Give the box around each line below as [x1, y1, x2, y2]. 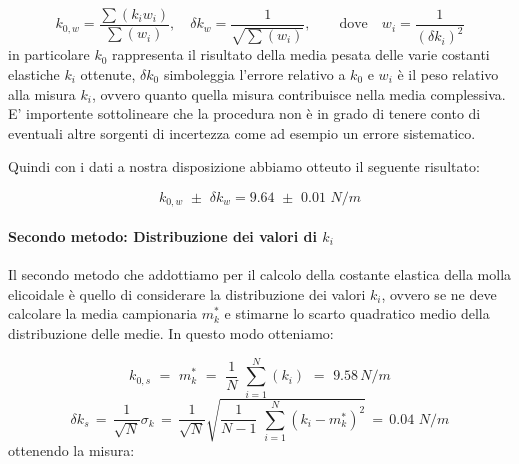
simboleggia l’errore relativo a [163, 64, 346, 84]
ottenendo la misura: [8, 440, 135, 461]
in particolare [8, 44, 90, 65]
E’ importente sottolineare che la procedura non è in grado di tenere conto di [8, 103, 481, 124]
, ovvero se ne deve [381, 283, 497, 304]
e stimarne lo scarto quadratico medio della [224, 303, 490, 324]
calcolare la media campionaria [8, 303, 198, 324]
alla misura [8, 83, 76, 104]
